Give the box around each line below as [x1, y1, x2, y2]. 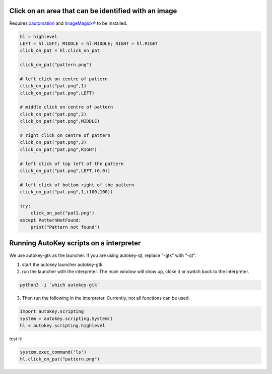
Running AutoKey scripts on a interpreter [9, 239, 141, 247]
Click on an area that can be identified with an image [9, 7, 177, 15]
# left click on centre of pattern [20, 76, 108, 82]
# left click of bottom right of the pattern [20, 182, 134, 188]
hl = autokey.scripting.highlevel [20, 323, 105, 329]
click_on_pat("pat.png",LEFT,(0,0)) [20, 168, 111, 174]
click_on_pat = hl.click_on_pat [20, 48, 100, 54]
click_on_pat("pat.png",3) [20, 139, 87, 145]
